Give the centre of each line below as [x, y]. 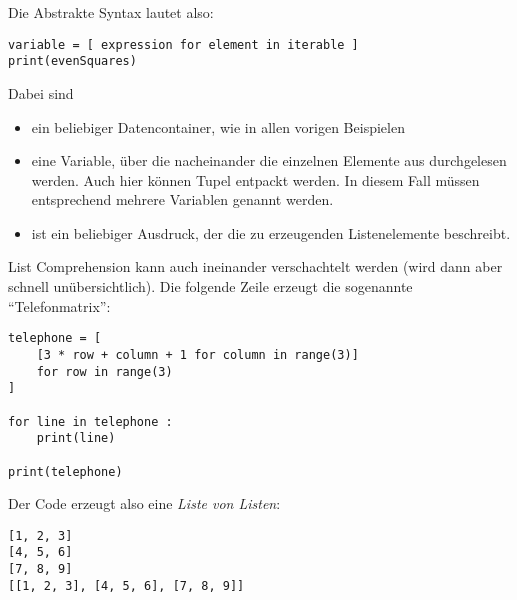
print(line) [76, 438]
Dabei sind [41, 92]
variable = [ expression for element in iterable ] [183, 44]
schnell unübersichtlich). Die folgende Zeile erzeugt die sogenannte [210, 286]
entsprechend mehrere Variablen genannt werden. [182, 199]
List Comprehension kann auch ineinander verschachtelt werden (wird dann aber [255, 266]
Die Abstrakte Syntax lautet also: [111, 12]
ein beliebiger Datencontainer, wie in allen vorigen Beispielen [218, 126]
